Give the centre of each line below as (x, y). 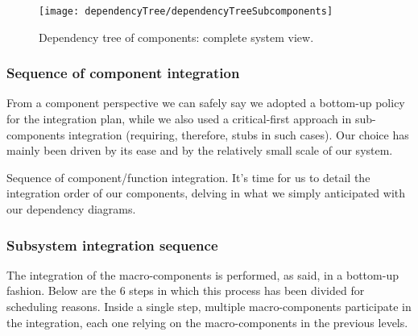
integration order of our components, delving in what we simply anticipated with (206, 193)
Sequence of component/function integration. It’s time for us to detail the (188, 177)
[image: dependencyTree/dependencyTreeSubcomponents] (186, 11)
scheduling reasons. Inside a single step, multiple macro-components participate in (209, 307)
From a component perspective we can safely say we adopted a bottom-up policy (206, 103)
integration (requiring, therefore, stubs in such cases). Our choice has (239, 134)
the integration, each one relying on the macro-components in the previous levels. (207, 322)
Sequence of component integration (123, 73)
